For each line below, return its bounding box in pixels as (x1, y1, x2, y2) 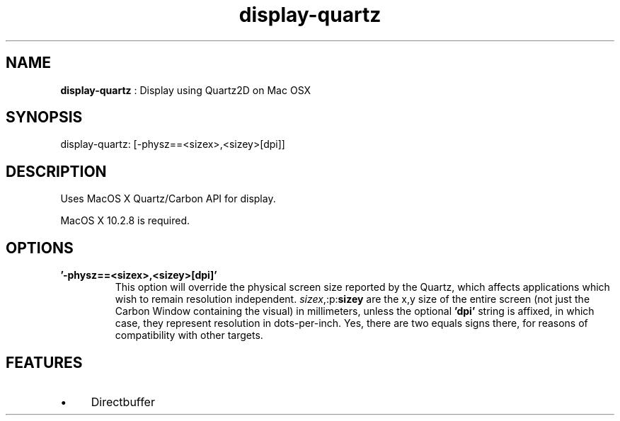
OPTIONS (6, 238, 74, 257)
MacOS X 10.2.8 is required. (60, 214, 190, 227)
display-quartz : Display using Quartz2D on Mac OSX (60, 83, 311, 96)
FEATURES (6, 353, 83, 371)
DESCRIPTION (6, 162, 107, 180)
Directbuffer (91, 394, 155, 409)
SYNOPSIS (6, 108, 83, 127)
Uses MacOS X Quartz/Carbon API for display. (60, 192, 276, 205)
